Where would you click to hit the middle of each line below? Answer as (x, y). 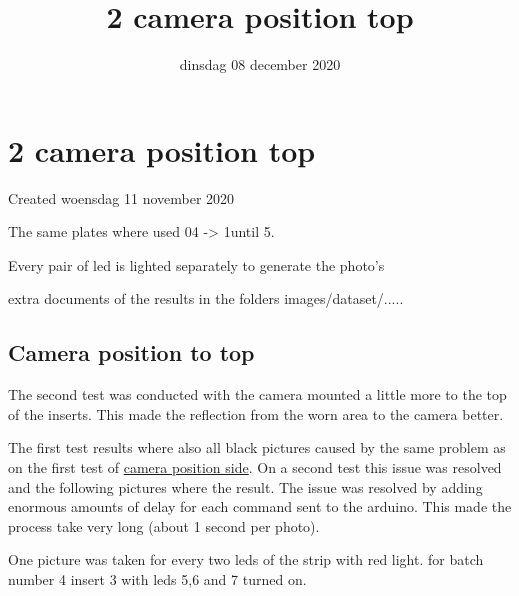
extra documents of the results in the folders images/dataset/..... (206, 298)
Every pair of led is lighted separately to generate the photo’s (196, 264)
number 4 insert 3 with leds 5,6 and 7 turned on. (157, 578)
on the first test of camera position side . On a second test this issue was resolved (255, 467)
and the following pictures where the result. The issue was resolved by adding (245, 486)
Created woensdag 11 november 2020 (121, 197)
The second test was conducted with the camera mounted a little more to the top (257, 394)
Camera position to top (131, 352)
